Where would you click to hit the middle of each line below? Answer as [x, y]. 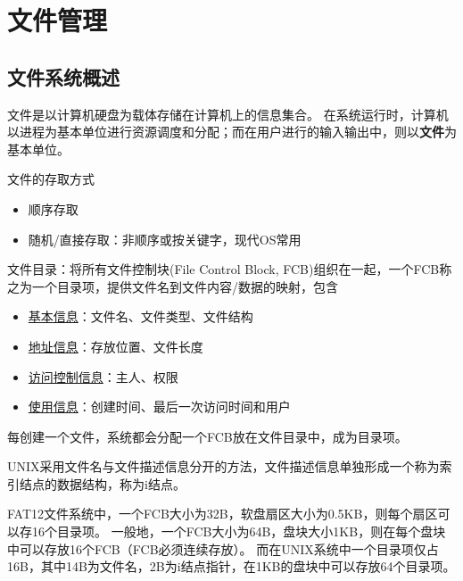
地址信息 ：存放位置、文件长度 [116, 346]
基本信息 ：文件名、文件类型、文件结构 [141, 316]
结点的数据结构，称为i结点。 [102, 483]
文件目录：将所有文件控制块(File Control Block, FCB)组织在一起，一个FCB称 [230, 269]
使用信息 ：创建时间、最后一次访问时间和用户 [159, 407]
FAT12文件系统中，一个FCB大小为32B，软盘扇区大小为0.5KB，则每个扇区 [223, 514]
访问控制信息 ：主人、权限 [103, 376]
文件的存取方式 [51, 179]
